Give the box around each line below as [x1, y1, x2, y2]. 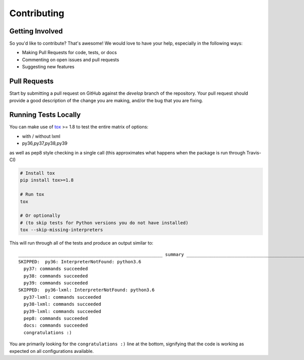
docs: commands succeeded [23, 323, 88, 329]
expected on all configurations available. [9, 348, 94, 354]
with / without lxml [22, 133, 61, 139]
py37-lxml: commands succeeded [23, 294, 101, 300]
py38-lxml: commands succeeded [23, 301, 101, 307]
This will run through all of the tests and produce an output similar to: [9, 240, 154, 246]
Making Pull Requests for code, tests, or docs [22, 50, 117, 56]
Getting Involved [9, 27, 63, 35]
